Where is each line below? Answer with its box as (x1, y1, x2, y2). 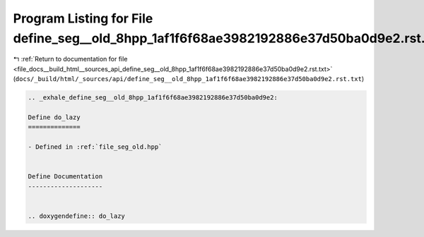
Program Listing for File (13, 11, 153, 26)
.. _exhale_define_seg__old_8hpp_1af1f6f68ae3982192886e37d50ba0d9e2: (28, 94, 278, 102)
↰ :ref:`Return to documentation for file (13, 55, 128, 63)
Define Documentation (28, 173, 103, 181)
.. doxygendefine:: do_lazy (28, 212, 125, 220)
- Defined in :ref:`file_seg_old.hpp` (28, 143, 163, 151)
